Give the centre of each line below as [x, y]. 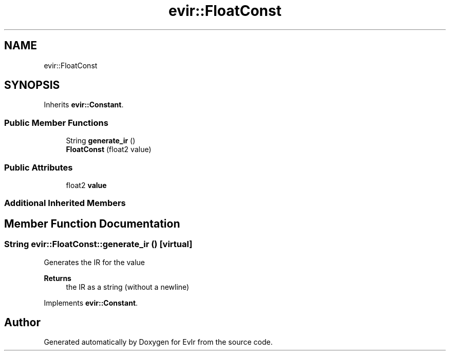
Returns [58, 278]
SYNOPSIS [32, 85]
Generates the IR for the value [94, 262]
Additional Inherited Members [65, 203]
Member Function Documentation [92, 223]
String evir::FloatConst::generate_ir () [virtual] [98, 244]
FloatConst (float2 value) [109, 150]
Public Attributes [39, 167]
